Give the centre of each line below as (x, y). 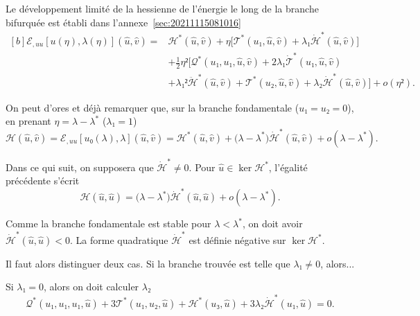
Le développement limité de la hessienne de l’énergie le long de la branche (162, 8)
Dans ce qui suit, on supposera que (80, 167)
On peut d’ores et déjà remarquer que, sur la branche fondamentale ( (152, 107)
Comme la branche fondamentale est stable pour (108, 223)
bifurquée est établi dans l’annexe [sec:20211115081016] (123, 22)
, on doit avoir (272, 223)
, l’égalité (288, 167)
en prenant (28, 121)
